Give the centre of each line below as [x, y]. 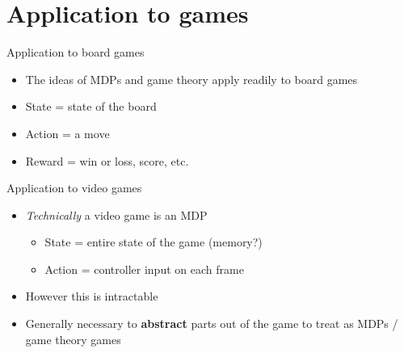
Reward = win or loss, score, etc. [107, 160]
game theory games [73, 339]
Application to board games [76, 52]
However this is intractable [92, 296]
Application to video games [74, 188]
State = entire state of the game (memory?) [154, 242]
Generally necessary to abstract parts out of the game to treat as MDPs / [212, 324]
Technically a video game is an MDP [116, 214]
